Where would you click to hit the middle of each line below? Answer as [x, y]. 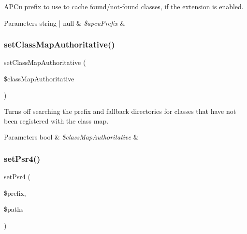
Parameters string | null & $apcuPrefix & [65, 23]
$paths [14, 209]
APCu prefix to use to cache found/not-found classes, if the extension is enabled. [124, 6]
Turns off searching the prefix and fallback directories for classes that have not [120, 111]
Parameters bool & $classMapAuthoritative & [71, 137]
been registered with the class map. [56, 120]
